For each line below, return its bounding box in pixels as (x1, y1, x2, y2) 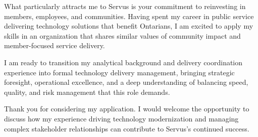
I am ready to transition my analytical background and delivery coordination (4, 57, 243, 67)
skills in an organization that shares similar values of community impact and (4, 30, 241, 41)
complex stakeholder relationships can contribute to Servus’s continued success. (4, 123, 249, 133)
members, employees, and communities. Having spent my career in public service (4, 11, 254, 21)
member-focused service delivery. (4, 40, 105, 51)
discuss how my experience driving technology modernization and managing (4, 113, 239, 123)
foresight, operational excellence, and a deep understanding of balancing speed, (4, 77, 248, 87)
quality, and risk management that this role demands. (4, 86, 170, 97)
